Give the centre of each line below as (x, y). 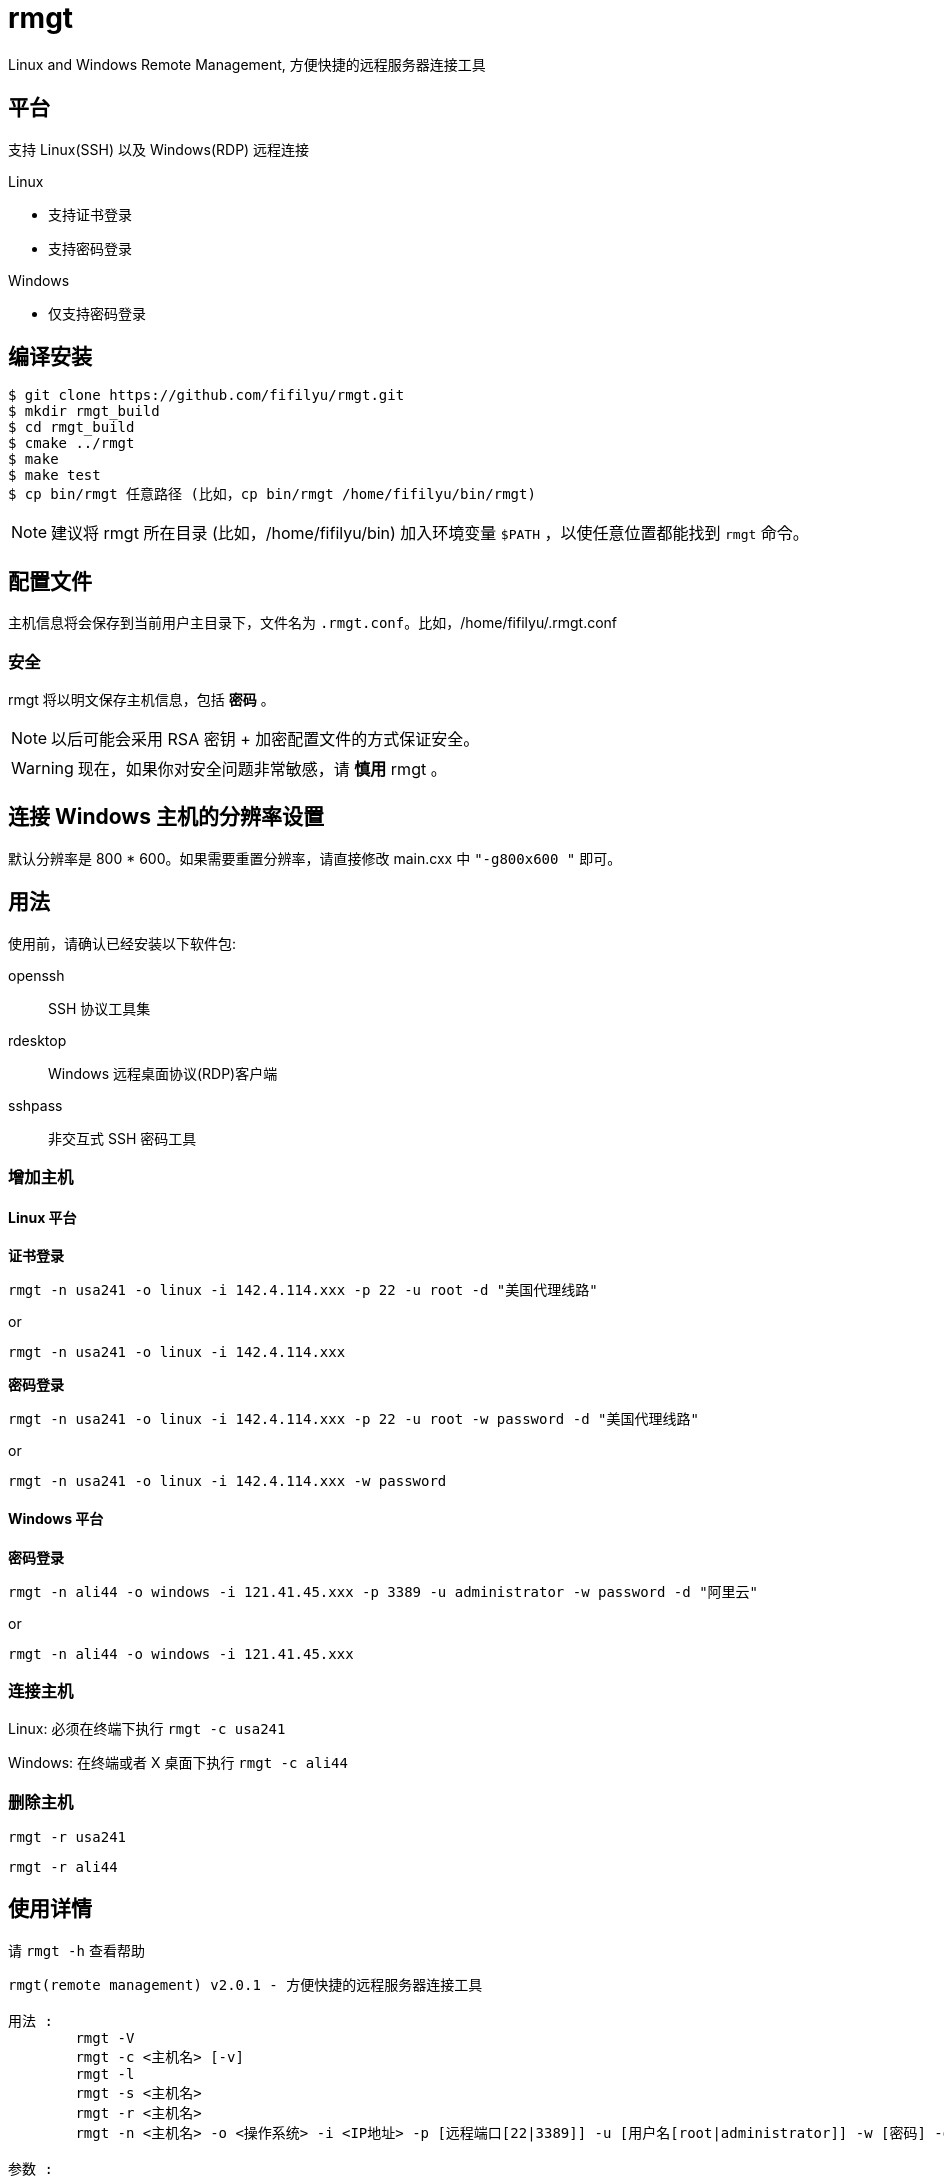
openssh (36, 975)
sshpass (35, 1105)
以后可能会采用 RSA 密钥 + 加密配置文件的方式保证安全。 (265, 739)
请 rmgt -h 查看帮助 (76, 1950)
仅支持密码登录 (97, 313)
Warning (42, 768)
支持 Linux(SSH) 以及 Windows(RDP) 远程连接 (159, 149)
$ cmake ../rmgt (71, 443)
